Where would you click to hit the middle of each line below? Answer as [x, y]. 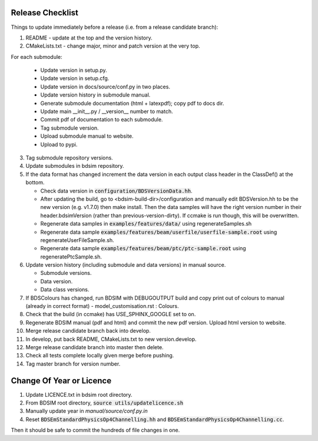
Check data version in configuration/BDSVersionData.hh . [116, 191]
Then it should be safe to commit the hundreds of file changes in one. [95, 430]
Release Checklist [45, 13]
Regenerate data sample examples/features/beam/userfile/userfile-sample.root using [159, 232]
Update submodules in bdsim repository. [75, 166]
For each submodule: [37, 57]
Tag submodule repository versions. [69, 157]
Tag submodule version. [70, 128]
